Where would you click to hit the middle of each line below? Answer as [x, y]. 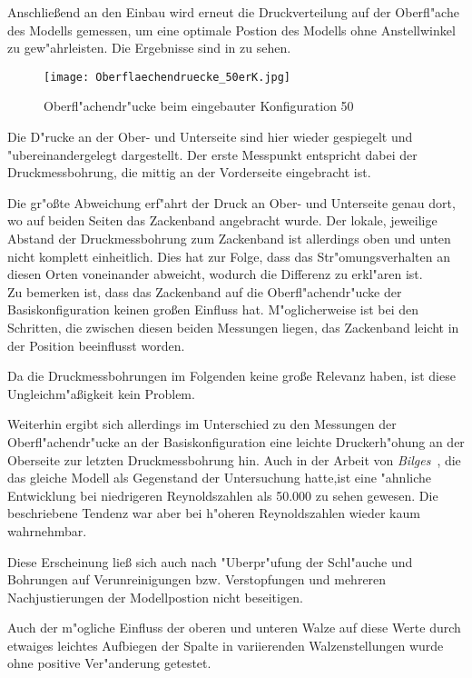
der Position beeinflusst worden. [96, 345]
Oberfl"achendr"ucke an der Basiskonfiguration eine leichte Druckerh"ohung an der [236, 441]
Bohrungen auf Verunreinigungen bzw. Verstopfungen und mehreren [197, 579]
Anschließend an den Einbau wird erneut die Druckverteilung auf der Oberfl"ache [233, 12]
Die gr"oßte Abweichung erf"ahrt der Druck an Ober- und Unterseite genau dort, [231, 202]
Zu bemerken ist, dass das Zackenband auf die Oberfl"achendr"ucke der [205, 291]
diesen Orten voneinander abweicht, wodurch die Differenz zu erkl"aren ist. [215, 274]
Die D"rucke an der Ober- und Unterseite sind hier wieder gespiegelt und [210, 137]
